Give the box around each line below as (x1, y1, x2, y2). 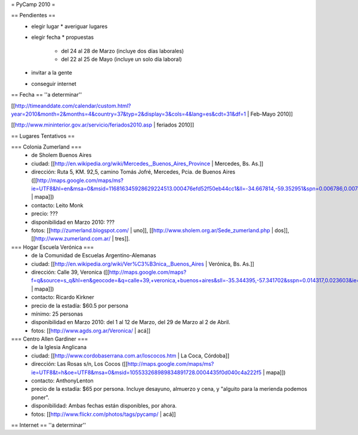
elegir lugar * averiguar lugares (31, 23, 108, 30)
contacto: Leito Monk (31, 202, 84, 209)
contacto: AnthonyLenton (31, 377, 94, 384)
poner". (31, 394, 50, 401)
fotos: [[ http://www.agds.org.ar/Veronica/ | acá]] (31, 327, 151, 334)
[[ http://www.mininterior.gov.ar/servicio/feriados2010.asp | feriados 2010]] (11, 121, 195, 128)
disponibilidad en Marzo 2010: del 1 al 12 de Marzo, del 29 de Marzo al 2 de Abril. (31, 319, 231, 326)
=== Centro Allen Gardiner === (11, 335, 88, 343)
